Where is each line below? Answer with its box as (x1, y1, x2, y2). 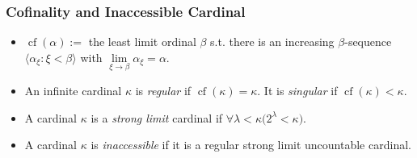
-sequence (344, 33, 392, 50)
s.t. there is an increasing (210, 33, 335, 50)
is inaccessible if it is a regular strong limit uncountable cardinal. (91, 136, 411, 153)
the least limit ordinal (88, 33, 196, 50)
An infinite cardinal (24, 82, 122, 99)
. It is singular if (257, 82, 338, 99)
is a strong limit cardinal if (91, 109, 223, 126)
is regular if (135, 82, 192, 99)
